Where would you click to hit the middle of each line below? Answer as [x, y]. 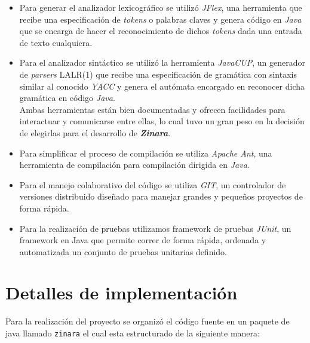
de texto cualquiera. [56, 42]
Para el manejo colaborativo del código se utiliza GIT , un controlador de [153, 184]
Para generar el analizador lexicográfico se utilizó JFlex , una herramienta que [161, 7]
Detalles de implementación [122, 293]
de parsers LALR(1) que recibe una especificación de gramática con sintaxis [158, 74]
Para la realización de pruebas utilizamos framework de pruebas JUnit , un [155, 228]
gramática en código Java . [67, 98]
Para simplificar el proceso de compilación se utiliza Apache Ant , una [146, 153]
